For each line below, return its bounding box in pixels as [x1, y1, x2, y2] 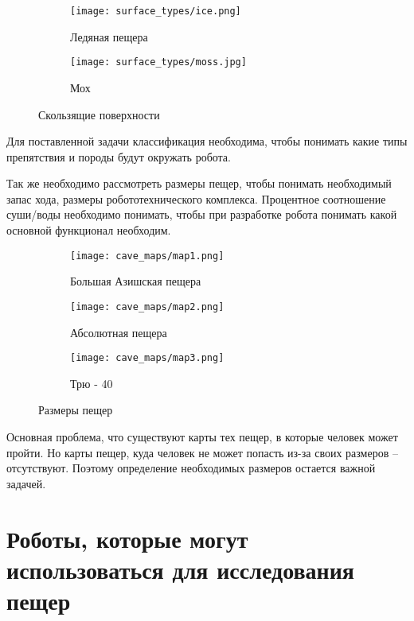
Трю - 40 [70, 375, 113, 391]
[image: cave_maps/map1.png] [70, 250, 225, 262]
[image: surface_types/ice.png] [70, 6, 241, 17]
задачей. [6, 475, 46, 491]
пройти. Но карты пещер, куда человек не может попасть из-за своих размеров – [6, 444, 398, 460]
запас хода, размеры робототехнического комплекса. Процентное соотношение [6, 190, 386, 207]
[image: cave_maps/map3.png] [70, 352, 225, 364]
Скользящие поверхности [38, 106, 160, 122]
